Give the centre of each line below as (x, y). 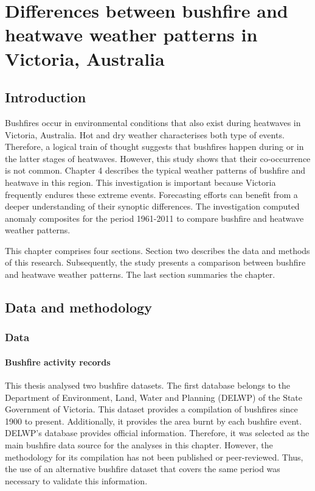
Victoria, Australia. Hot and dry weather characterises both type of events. (145, 134)
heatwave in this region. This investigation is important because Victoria (140, 182)
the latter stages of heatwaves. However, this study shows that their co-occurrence (158, 158)
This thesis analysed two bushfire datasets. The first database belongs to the (148, 385)
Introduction (46, 97)
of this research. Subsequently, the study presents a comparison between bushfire (155, 262)
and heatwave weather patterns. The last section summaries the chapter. (140, 274)
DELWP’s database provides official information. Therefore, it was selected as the (157, 433)
